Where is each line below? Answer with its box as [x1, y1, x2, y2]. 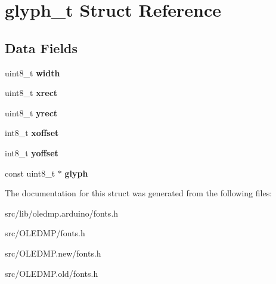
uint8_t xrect [5, 87, 58, 99]
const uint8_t [5, 166, 55, 179]
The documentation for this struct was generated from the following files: [5, 187, 272, 199]
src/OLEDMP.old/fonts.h [5, 267, 98, 279]
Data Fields [5, 38, 78, 57]
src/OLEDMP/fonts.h [5, 227, 85, 239]
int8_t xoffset [5, 126, 59, 139]
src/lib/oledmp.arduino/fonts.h [5, 206, 119, 219]
